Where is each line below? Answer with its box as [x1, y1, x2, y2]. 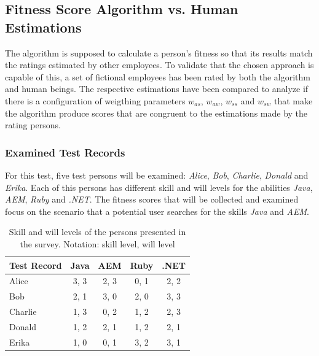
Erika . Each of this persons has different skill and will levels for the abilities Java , [5, 180, 313, 193]
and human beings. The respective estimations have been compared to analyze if [5, 82, 309, 95]
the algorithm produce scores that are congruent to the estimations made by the [5, 106, 308, 119]
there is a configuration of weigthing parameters [5, 94, 186, 107]
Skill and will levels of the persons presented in [9, 225, 186, 238]
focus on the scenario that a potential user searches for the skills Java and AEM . [5, 204, 309, 217]
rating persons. [5, 118, 61, 131]
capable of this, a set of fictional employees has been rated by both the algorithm [5, 70, 310, 83]
